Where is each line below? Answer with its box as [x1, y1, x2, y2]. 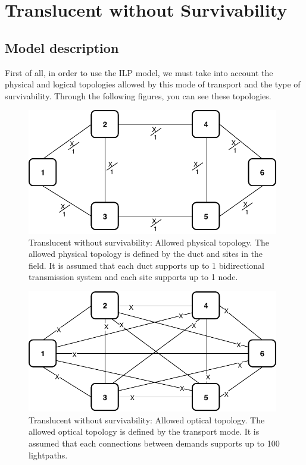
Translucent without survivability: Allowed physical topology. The [29, 235, 270, 248]
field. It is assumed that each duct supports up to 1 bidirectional [29, 259, 264, 271]
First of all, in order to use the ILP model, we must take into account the [5, 66, 273, 78]
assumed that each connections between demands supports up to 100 [29, 437, 280, 449]
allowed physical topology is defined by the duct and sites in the [29, 247, 263, 260]
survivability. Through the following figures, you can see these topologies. [5, 89, 271, 102]
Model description [5, 38, 119, 56]
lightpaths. [29, 448, 68, 461]
